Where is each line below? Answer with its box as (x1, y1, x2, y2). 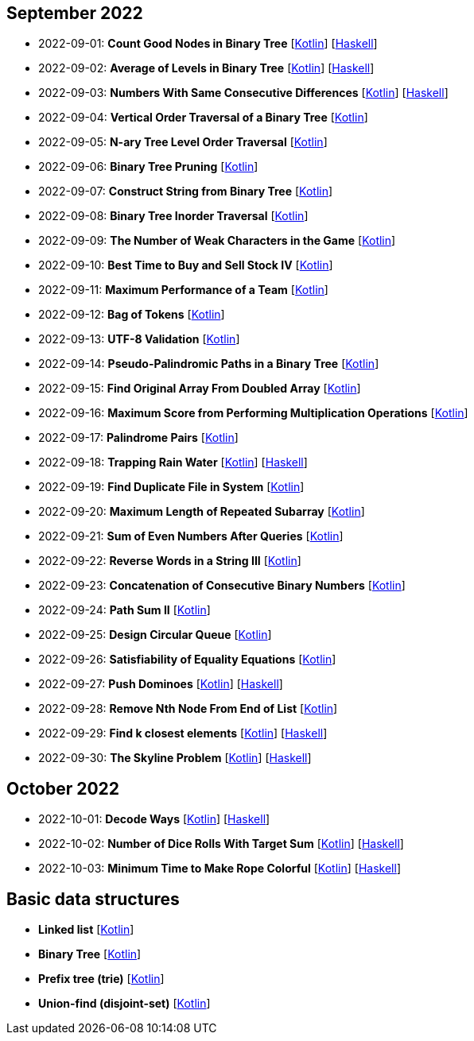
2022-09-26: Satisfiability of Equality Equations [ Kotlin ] (38, 652, 336, 667)
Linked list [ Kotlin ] (38, 923, 134, 937)
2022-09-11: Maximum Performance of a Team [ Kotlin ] (38, 283, 328, 297)
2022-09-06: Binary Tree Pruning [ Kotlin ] (38, 160, 258, 174)
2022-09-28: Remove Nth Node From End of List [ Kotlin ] (38, 702, 338, 716)
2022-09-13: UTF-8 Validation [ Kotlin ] (38, 332, 240, 346)
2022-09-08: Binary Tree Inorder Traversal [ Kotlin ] (38, 209, 309, 223)
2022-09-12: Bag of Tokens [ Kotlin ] (38, 308, 225, 322)
